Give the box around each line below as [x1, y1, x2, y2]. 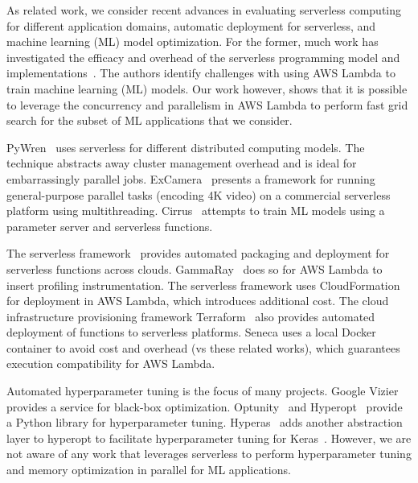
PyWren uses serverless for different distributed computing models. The [6, 138, 365, 155]
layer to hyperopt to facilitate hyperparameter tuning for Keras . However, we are [6, 429, 412, 446]
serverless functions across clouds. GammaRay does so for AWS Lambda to [6, 260, 383, 277]
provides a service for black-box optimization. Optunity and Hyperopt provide [6, 398, 403, 415]
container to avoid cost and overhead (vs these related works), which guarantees [6, 339, 400, 356]
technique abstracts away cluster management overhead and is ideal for [6, 155, 357, 171]
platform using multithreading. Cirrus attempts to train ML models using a [6, 202, 385, 219]
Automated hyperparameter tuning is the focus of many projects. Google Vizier [6, 382, 399, 399]
